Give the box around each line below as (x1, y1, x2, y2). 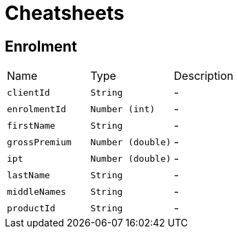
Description (173, 69, 234, 83)
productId (7, 202, 56, 213)
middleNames (7, 186, 67, 197)
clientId (7, 87, 50, 98)
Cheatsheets (5, 1, 125, 25)
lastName (7, 169, 50, 180)
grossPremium (7, 136, 72, 147)
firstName (7, 120, 56, 131)
